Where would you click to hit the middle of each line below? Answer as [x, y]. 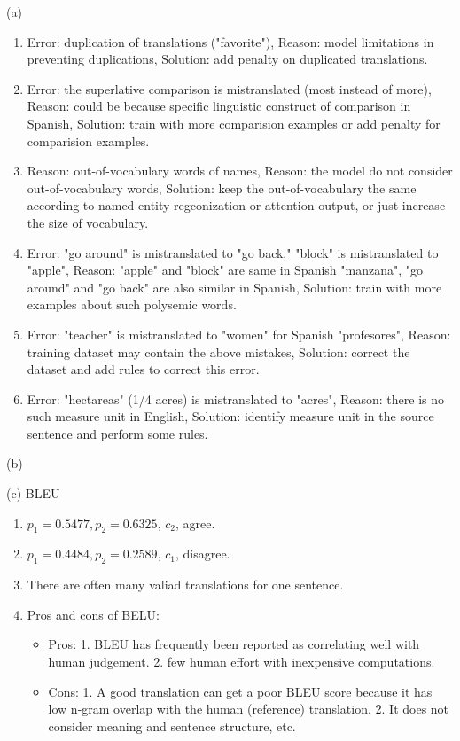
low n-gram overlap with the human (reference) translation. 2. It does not [249, 709]
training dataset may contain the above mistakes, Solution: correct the [218, 351]
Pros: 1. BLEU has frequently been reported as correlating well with [234, 644]
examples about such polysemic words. [132, 304]
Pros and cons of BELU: [93, 614]
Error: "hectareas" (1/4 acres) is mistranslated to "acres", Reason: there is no [235, 398]
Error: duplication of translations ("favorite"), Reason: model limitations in [230, 41]
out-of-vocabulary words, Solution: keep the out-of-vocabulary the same [222, 187]
